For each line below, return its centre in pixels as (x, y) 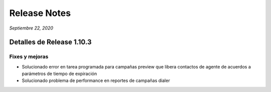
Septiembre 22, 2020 (31, 28)
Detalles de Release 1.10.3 (50, 42)
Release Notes (40, 13)
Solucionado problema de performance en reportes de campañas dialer (96, 80)
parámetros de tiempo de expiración (59, 74)
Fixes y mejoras (29, 56)
